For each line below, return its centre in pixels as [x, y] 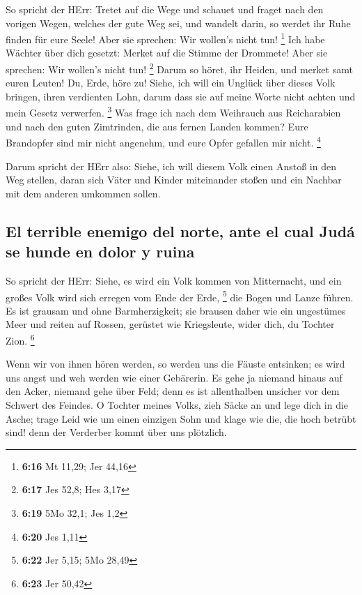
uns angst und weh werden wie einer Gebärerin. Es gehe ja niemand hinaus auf [174, 377]
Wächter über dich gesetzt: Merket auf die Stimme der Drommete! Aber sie [167, 53]
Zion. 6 [20, 339]
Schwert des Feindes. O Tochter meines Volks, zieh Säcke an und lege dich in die [177, 405]
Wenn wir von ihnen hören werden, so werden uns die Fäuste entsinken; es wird [175, 364]
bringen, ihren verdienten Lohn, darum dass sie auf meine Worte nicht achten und [181, 96]
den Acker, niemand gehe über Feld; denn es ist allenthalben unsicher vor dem [173, 391]
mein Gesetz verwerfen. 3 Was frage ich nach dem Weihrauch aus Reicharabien [173, 112]
